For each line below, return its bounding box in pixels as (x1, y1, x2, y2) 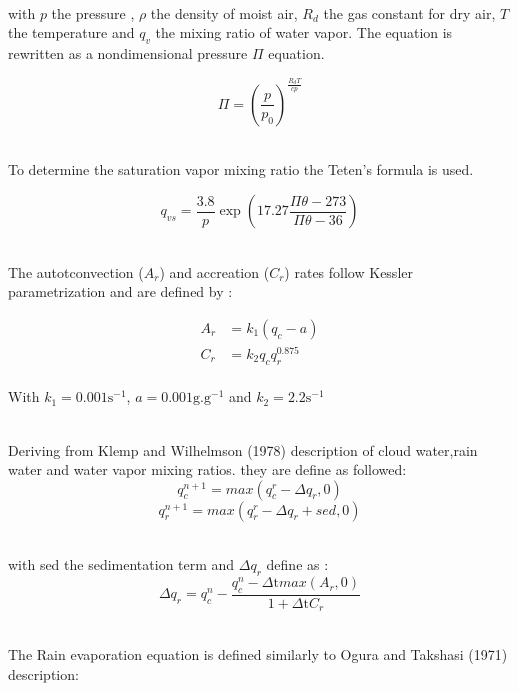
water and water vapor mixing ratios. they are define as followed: (8, 459, 407, 480)
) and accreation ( (159, 261, 270, 282)
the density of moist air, (150, 2, 298, 23)
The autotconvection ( (8, 261, 144, 282)
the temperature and (8, 22, 135, 43)
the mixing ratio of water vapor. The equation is (155, 22, 453, 43)
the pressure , (51, 2, 135, 23)
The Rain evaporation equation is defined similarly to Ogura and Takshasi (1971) (8, 643, 508, 664)
